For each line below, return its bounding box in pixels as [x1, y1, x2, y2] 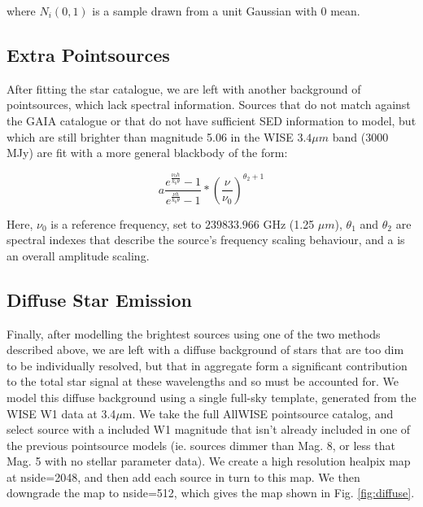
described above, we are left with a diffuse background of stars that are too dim [7, 341, 404, 358]
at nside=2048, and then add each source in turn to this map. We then [7, 468, 360, 485]
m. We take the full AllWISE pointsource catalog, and [122, 404, 394, 422]
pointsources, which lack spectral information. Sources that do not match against [7, 96, 411, 113]
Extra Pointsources [7, 42, 170, 67]
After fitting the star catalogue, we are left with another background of [7, 80, 361, 97]
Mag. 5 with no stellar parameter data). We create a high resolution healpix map [7, 452, 411, 470]
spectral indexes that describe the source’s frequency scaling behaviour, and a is [7, 231, 405, 248]
